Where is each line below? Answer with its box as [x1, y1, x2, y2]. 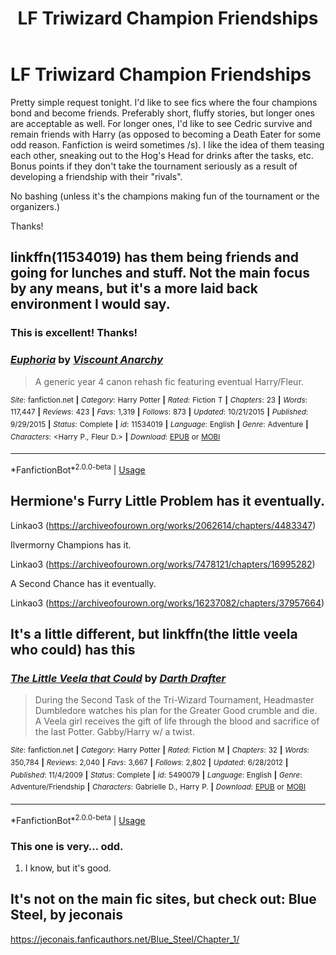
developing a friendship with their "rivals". [10, 170, 183, 182]
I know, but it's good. [24, 862, 112, 874]
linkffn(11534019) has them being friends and [10, 249, 300, 266]
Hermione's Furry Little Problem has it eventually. [10, 493, 326, 510]
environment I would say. [10, 296, 171, 313]
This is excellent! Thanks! [10, 326, 138, 340]
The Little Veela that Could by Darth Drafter [10, 671, 227, 685]
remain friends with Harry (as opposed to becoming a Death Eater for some [10, 128, 322, 140]
